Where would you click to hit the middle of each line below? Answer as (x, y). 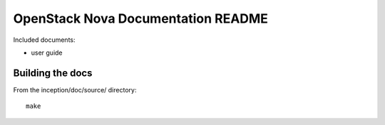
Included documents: (44, 40)
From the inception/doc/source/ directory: (75, 89)
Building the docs (53, 73)
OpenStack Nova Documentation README (141, 18)
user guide (47, 53)
